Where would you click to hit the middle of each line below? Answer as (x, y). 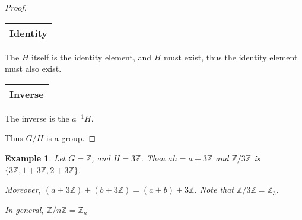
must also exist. (33, 68)
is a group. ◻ (71, 138)
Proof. (16, 7)
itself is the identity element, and (92, 57)
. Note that (214, 189)
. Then (153, 157)
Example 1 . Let (35, 157)
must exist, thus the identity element (231, 57)
